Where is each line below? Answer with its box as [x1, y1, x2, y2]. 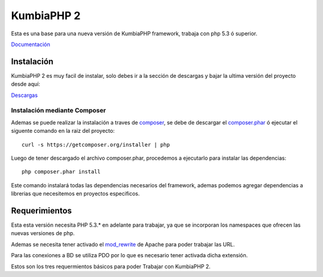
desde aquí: [11, 81, 40, 88]
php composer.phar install [22, 168, 101, 175]
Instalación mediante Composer [11, 106, 106, 115]
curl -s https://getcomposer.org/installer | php [22, 141, 170, 148]
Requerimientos [11, 205, 72, 215]
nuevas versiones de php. [11, 230, 75, 237]
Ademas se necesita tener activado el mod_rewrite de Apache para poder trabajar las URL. [11, 241, 235, 248]
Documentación [11, 41, 51, 48]
